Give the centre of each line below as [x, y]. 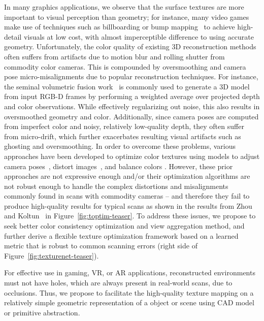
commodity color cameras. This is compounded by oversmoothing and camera [125, 66]
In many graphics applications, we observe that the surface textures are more [124, 7]
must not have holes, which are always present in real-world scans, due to [118, 283]
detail [13, 36]
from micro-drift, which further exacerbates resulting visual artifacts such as [123, 136]
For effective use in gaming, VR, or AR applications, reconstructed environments [130, 272]
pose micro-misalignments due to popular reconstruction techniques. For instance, [131, 76]
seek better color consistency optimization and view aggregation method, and [124, 226]
